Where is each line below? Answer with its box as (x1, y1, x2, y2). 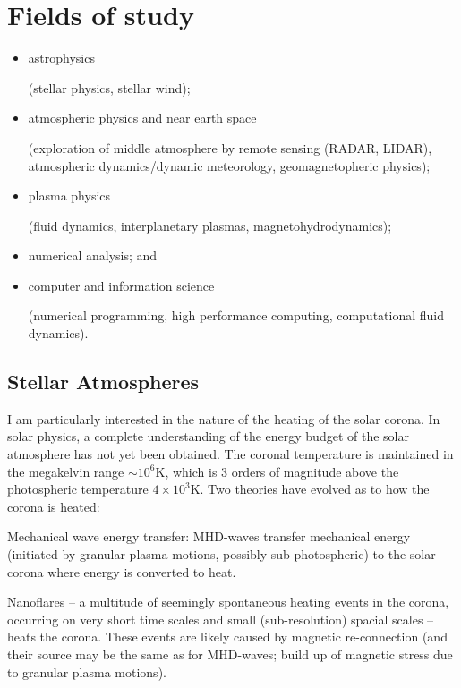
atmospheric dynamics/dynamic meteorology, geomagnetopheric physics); (28, 156, 431, 174)
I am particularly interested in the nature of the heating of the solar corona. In (7, 409, 440, 428)
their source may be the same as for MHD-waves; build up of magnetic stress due (7, 644, 453, 663)
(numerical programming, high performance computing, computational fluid (28, 306, 445, 325)
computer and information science (28, 276, 215, 294)
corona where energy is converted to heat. (7, 562, 236, 581)
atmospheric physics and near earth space (28, 108, 257, 127)
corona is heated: (7, 497, 100, 515)
